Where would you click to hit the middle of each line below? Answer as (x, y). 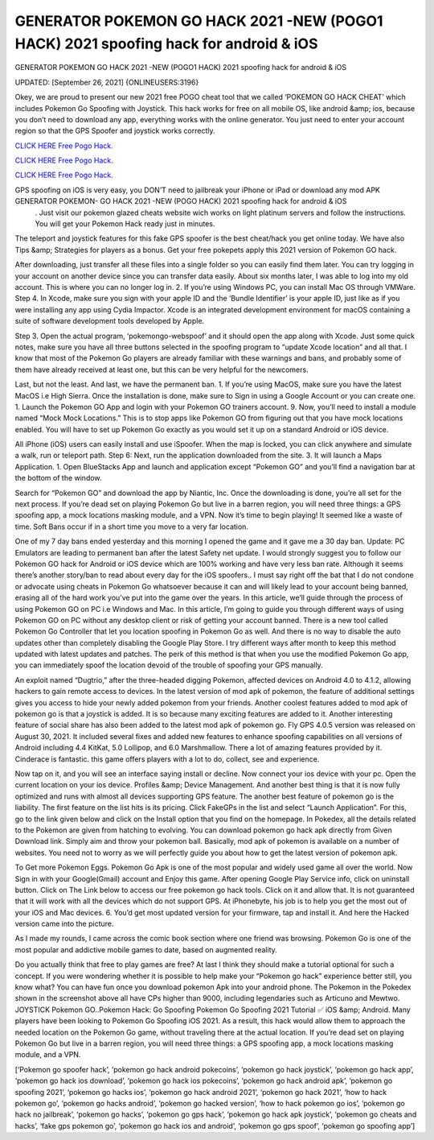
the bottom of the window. (58, 478)
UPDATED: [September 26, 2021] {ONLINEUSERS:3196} (107, 82)
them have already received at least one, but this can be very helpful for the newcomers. (162, 370)
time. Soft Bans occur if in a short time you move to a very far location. (132, 527)
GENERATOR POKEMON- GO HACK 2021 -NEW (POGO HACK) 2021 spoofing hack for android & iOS (181, 201)
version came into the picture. (64, 924)
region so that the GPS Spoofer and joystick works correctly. (115, 131)
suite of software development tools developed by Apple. (110, 321)
